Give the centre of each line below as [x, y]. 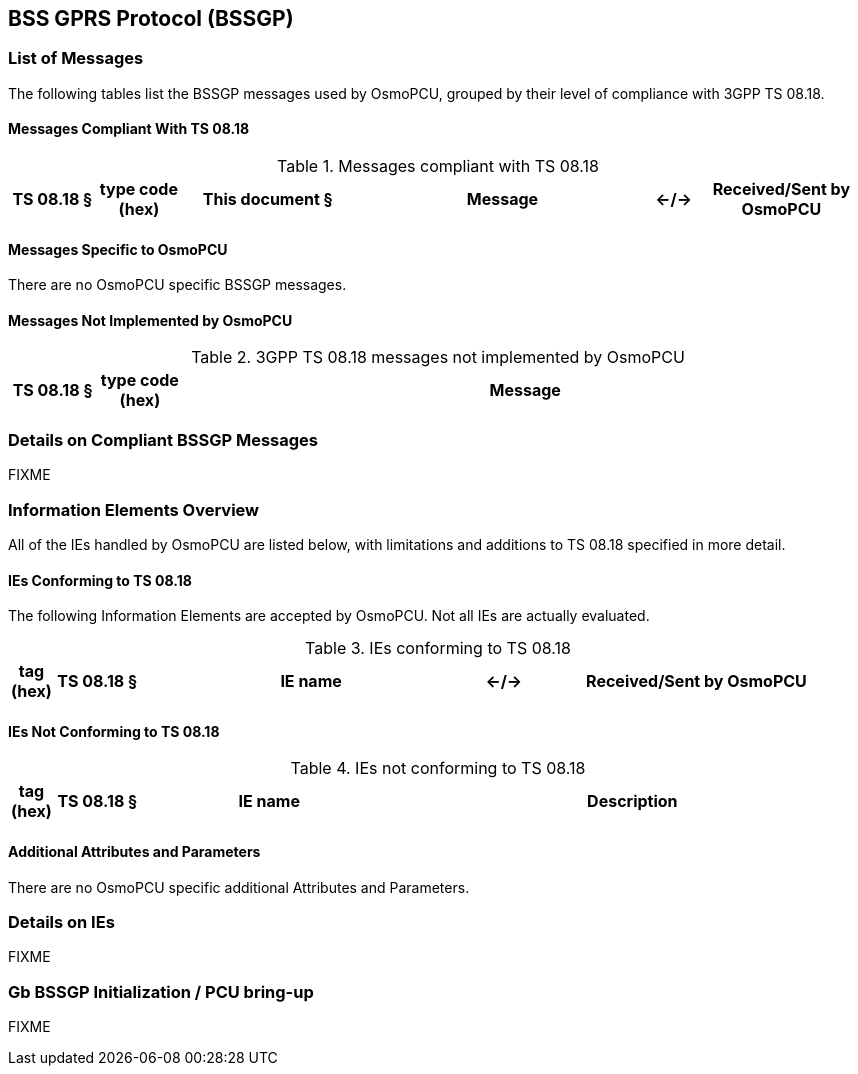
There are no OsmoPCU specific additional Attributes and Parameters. [239, 887]
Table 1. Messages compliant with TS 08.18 [438, 166]
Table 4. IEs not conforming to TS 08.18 [438, 768]
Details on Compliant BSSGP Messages [163, 439]
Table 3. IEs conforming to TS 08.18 [438, 648]
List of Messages [76, 58]
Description [632, 801]
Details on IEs [61, 921]
